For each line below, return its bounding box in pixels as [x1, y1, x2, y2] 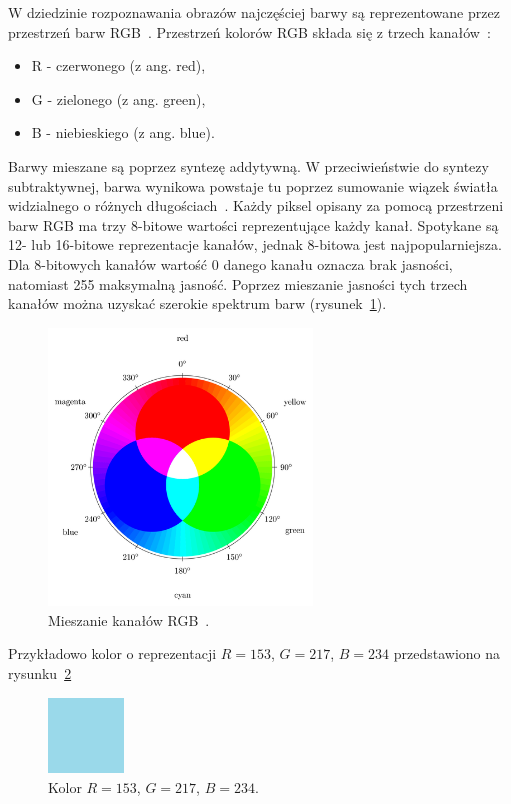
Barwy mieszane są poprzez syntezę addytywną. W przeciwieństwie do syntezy [8, 155, 489, 176]
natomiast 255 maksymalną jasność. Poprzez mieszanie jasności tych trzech [8, 273, 468, 294]
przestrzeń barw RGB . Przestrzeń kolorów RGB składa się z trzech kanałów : [8, 21, 491, 42]
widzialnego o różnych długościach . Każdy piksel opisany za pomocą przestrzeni [8, 195, 504, 216]
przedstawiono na [393, 643, 501, 664]
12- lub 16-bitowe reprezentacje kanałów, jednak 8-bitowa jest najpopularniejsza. [8, 234, 502, 255]
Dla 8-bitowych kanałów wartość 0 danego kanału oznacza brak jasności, [8, 253, 453, 274]
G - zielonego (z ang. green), [31, 88, 206, 109]
